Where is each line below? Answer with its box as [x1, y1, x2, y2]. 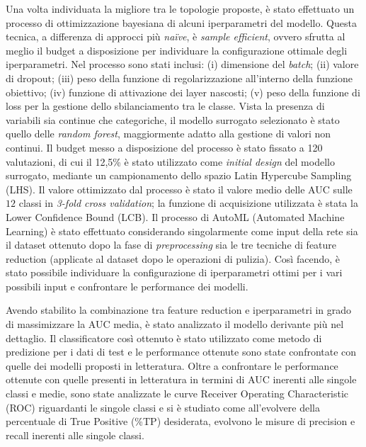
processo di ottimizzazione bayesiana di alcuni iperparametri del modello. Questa [6, 15, 357, 30]
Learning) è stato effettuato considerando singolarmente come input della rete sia [6, 223, 358, 238]
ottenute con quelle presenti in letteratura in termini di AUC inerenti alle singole [6, 372, 357, 387]
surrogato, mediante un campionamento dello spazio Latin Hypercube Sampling [6, 168, 352, 183]
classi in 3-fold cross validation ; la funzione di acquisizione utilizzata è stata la [18, 196, 358, 210]
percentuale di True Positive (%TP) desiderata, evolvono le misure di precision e [6, 414, 355, 429]
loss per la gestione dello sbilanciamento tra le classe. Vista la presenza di [6, 98, 325, 113]
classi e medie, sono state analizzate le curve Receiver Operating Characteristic [6, 386, 349, 401]
